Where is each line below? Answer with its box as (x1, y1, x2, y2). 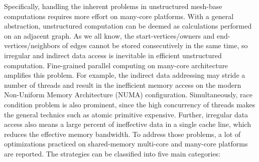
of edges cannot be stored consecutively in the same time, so (62, 40, 248, 51)
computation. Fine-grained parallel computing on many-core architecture (4, 60, 228, 70)
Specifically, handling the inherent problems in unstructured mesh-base (4, 1, 222, 11)
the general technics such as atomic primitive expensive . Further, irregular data (4, 109, 248, 119)
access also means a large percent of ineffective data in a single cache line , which (4, 119, 251, 129)
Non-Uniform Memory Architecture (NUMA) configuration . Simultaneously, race (4, 89, 253, 100)
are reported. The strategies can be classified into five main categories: (4, 148, 221, 158)
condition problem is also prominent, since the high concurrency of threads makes (4, 99, 255, 109)
